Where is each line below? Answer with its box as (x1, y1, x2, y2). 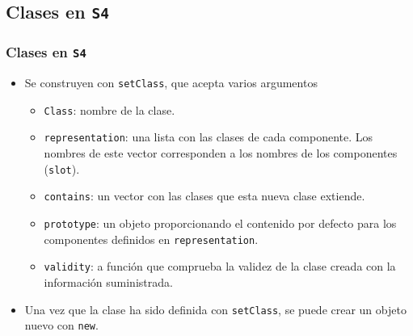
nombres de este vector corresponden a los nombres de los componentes (44, 145, 398, 162)
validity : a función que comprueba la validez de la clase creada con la (44, 258, 396, 275)
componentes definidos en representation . (44, 230, 259, 247)
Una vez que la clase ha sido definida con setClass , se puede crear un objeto (24, 300, 407, 317)
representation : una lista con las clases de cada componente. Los (44, 128, 373, 145)
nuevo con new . (24, 317, 99, 334)
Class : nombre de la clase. (44, 101, 175, 118)
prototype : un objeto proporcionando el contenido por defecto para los (44, 215, 397, 232)
